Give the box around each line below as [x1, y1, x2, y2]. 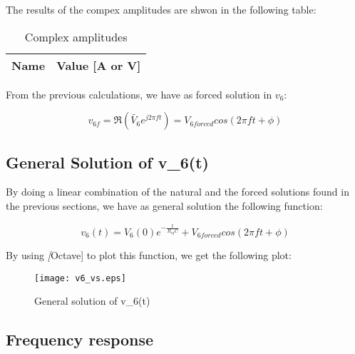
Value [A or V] [56, 56, 141, 74]
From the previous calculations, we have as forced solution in [6, 86, 272, 101]
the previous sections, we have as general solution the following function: [6, 198, 323, 213]
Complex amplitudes [24, 28, 128, 45]
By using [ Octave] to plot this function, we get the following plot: [6, 248, 292, 263]
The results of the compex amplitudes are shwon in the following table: [6, 2, 317, 16]
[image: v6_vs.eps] [34, 273, 126, 283]
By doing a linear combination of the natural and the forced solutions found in [6, 184, 349, 199]
